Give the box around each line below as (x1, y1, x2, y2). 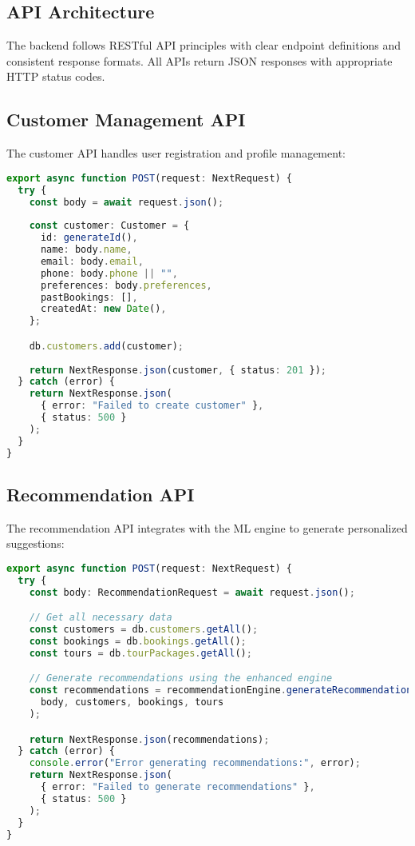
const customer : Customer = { (29, 220, 190, 232)
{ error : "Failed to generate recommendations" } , (40, 781, 315, 793)
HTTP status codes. (6, 68, 105, 85)
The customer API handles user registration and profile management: (6, 145, 346, 162)
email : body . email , (40, 255, 144, 267)
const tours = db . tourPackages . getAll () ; (29, 647, 252, 659)
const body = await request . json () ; (29, 196, 224, 208)
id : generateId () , (40, 232, 138, 244)
